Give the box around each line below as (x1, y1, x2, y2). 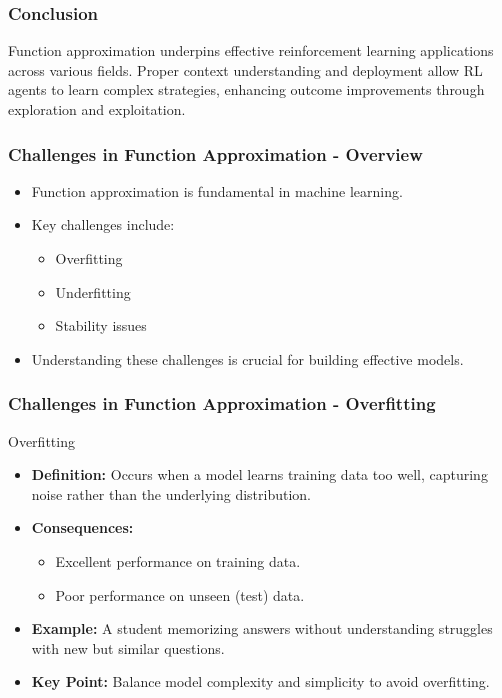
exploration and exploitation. (8, 99, 186, 119)
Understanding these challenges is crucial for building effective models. (31, 348, 464, 369)
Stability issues (55, 315, 147, 336)
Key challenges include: (31, 214, 175, 235)
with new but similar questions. (31, 637, 225, 658)
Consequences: (31, 517, 134, 538)
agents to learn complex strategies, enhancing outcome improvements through (8, 79, 485, 100)
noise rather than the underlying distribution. (31, 483, 312, 504)
